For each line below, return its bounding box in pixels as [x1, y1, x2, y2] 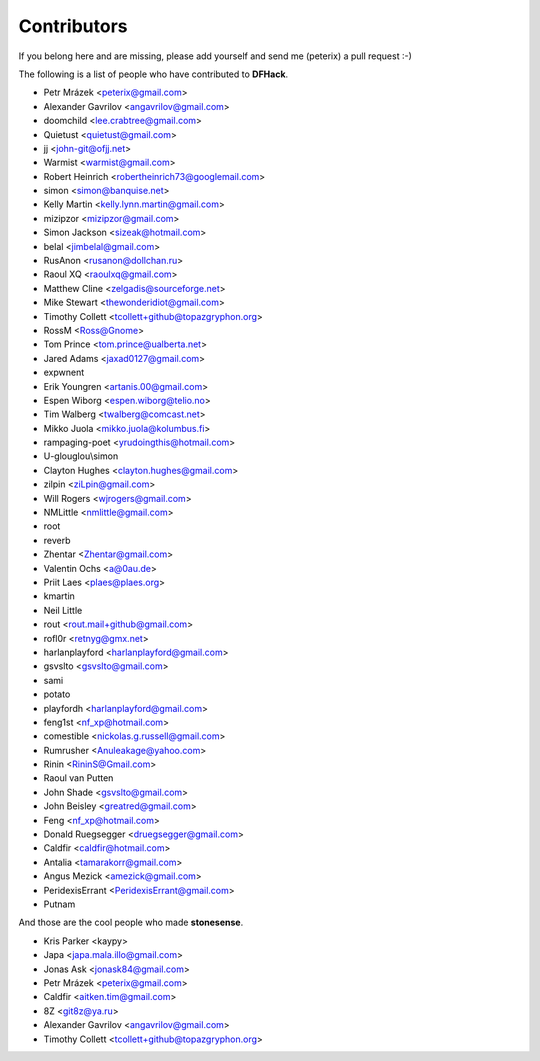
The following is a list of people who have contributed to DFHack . [18, 68, 289, 80]
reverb [43, 534, 71, 546]
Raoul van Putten [43, 772, 114, 784]
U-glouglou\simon [43, 450, 119, 462]
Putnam [43, 898, 76, 910]
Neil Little [43, 604, 83, 616]
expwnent [43, 366, 85, 379]
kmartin [43, 590, 75, 602]
